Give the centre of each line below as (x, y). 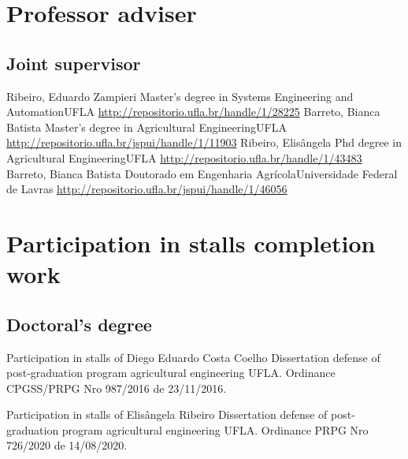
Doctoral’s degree (79, 324)
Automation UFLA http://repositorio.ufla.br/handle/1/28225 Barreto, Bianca (193, 112)
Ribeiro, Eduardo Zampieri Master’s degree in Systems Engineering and (180, 96)
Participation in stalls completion (191, 243)
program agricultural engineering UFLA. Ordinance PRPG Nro (215, 429)
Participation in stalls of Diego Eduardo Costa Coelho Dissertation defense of (193, 357)
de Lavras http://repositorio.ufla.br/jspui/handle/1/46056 (147, 189)
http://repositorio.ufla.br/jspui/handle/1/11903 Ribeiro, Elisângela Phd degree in (204, 142)
